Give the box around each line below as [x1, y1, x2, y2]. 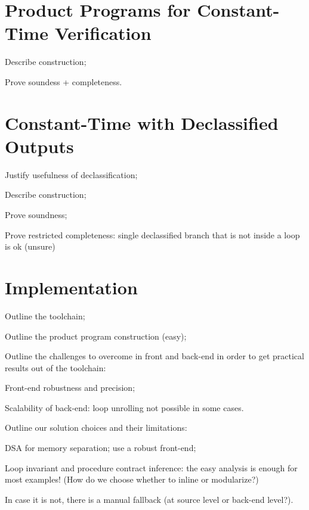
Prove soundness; [5, 209, 67, 220]
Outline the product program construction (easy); [5, 329, 187, 342]
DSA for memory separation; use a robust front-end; [5, 441, 196, 454]
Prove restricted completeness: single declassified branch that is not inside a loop [5, 228, 300, 241]
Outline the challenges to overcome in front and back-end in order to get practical [5, 350, 304, 362]
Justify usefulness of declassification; [5, 168, 138, 181]
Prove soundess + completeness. [5, 75, 122, 88]
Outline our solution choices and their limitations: [5, 421, 187, 434]
